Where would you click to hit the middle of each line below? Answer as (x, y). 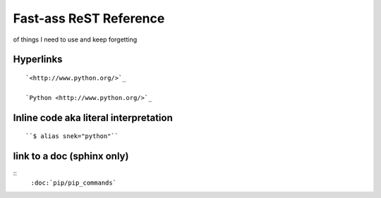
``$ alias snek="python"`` (72, 136)
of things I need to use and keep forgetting (75, 39)
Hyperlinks (38, 60)
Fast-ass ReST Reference (89, 18)
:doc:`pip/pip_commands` (73, 183)
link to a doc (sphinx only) (71, 156)
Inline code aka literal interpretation (93, 117)
